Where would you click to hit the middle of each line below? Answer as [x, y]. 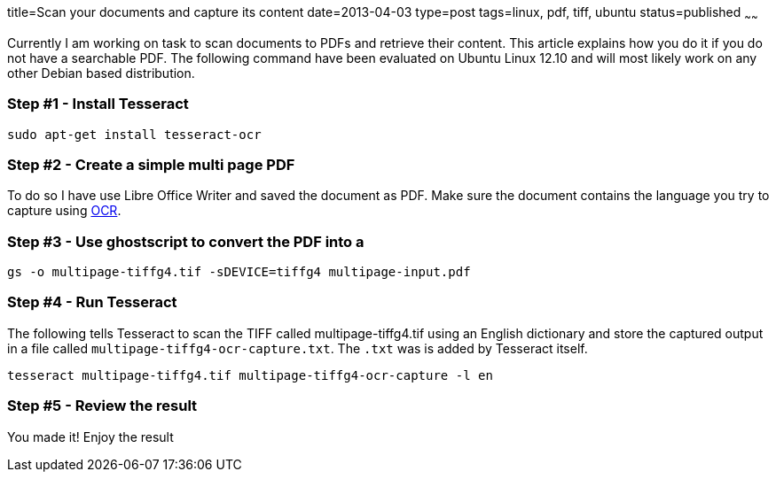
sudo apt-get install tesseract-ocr [134, 134]
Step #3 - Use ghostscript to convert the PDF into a [186, 241]
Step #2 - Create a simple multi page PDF [151, 164]
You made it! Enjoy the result [90, 437]
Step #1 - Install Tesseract [98, 104]
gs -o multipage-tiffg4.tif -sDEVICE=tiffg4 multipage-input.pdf [239, 272]
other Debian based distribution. [101, 73]
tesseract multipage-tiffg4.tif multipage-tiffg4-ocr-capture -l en [250, 375]
